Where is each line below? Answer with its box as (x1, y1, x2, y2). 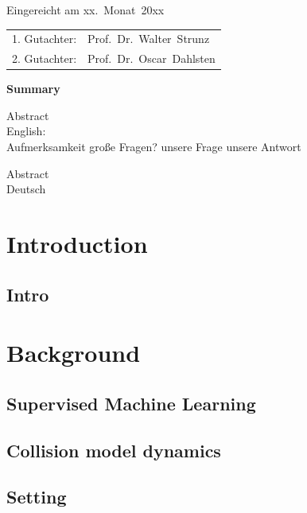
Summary (6, 80, 60, 97)
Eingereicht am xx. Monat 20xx (6, 2, 165, 17)
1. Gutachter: (12, 30, 77, 47)
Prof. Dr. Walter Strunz (87, 30, 210, 47)
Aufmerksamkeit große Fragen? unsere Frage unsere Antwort (6, 138, 301, 155)
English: (6, 122, 46, 139)
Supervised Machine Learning (6, 391, 256, 415)
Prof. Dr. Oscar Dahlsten (87, 50, 216, 67)
